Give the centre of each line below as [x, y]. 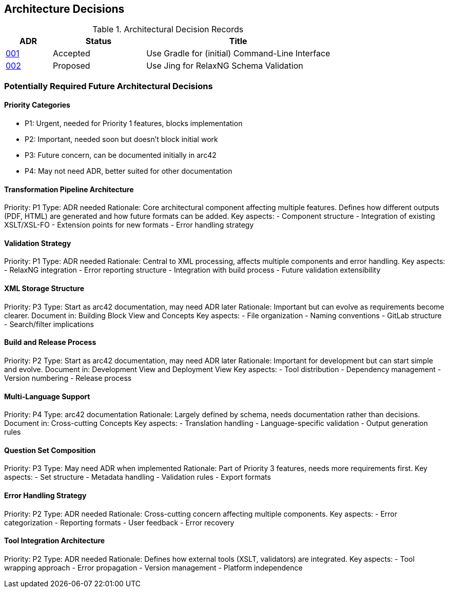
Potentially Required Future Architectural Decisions [109, 86]
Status [99, 41]
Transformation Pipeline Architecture [69, 189]
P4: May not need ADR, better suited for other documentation [129, 171]
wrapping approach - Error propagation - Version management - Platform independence [153, 567]
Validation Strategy [38, 243]
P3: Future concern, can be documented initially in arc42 [121, 155]
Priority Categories [37, 105]
